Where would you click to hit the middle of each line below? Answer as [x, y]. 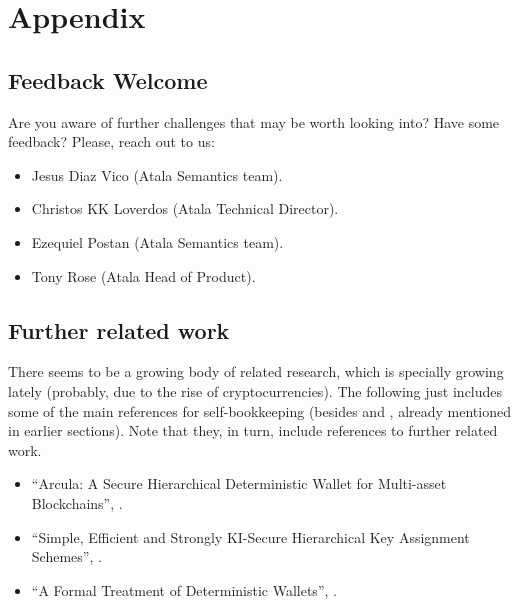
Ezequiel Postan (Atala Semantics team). [157, 241]
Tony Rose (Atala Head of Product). [143, 275]
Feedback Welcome [108, 79]
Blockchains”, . [77, 502]
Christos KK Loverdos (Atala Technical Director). [185, 208]
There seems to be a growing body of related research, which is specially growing [256, 371]
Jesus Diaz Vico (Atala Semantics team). [157, 174]
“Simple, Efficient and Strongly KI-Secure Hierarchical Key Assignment [250, 536]
